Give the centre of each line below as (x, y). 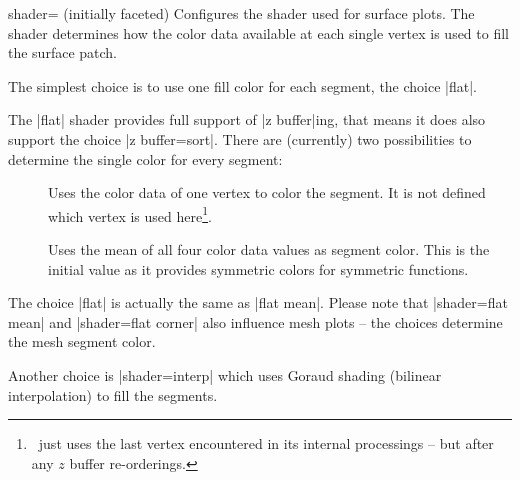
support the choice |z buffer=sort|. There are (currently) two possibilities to (240, 138)
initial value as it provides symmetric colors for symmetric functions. (258, 268)
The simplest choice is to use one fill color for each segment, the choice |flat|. (242, 85)
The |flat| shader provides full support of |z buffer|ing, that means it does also (247, 119)
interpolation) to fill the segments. (113, 394)
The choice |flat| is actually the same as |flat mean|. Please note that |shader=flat (258, 302)
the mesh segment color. (82, 341)
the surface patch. (63, 52)
